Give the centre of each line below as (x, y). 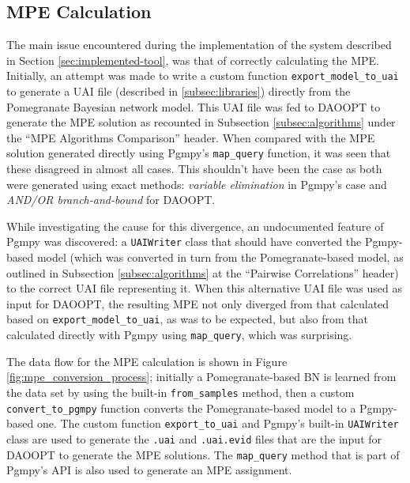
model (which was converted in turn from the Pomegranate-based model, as (220, 257)
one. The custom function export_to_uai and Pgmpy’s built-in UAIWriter (218, 423)
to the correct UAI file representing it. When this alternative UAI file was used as (205, 288)
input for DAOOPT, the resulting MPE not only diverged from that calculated (198, 303)
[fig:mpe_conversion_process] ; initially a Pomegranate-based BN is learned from (201, 377)
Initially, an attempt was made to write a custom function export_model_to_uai (203, 75)
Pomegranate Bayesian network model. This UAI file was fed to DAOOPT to (194, 106)
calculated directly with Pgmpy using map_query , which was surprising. (179, 335)
